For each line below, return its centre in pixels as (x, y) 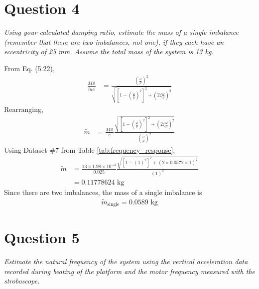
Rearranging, (24, 109)
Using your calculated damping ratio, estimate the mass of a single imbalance (121, 32)
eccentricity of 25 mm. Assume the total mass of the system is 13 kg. (109, 51)
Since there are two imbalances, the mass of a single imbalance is (103, 192)
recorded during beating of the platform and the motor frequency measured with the (130, 271)
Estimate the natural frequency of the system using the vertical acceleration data (126, 261)
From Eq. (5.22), (29, 68)
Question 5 (42, 238)
